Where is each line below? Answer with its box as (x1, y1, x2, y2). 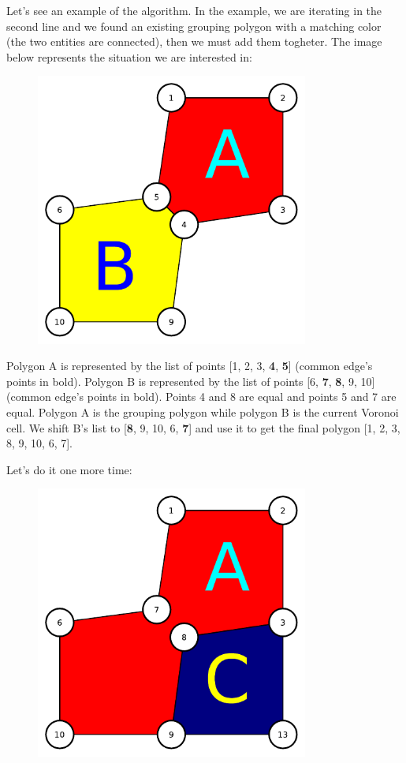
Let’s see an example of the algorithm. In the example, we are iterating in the (6, 2, 382, 18)
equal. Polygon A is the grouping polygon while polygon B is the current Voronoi (6, 403, 399, 420)
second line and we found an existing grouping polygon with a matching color (6, 17, 382, 34)
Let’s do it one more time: (6, 461, 132, 477)
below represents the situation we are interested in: (6, 48, 252, 65)
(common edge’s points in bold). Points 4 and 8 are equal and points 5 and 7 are (6, 388, 397, 405)
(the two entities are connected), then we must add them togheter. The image (6, 33, 382, 50)
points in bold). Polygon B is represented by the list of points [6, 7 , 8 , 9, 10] (6, 372, 375, 389)
